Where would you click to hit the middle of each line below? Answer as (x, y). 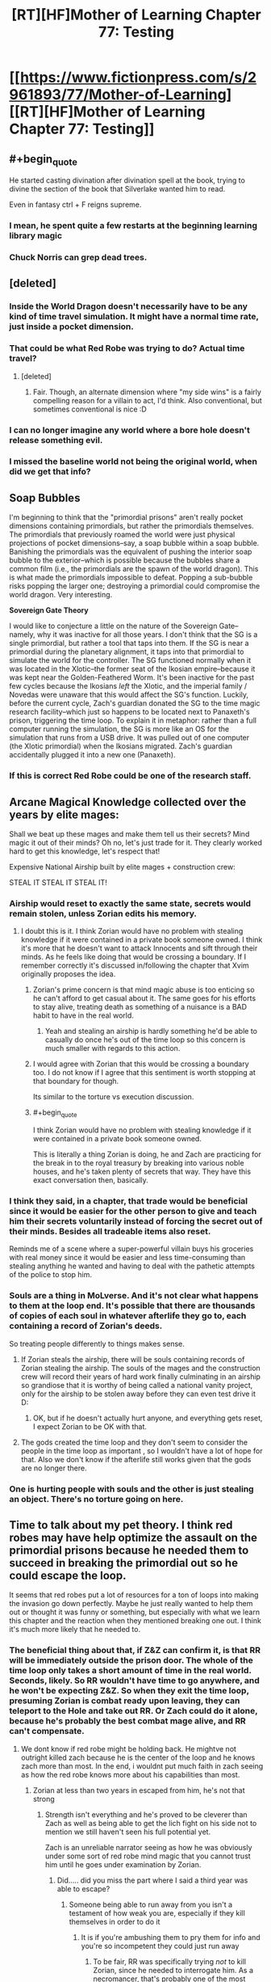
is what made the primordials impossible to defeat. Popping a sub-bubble (131, 578)
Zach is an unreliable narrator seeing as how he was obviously (148, 1847)
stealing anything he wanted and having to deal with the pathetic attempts (132, 1266)
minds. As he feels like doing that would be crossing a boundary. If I (133, 957)
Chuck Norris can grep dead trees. (78, 258)
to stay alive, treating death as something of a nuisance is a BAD (140, 1007)
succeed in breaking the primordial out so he (124, 1563)
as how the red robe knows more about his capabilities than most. (130, 1774)
